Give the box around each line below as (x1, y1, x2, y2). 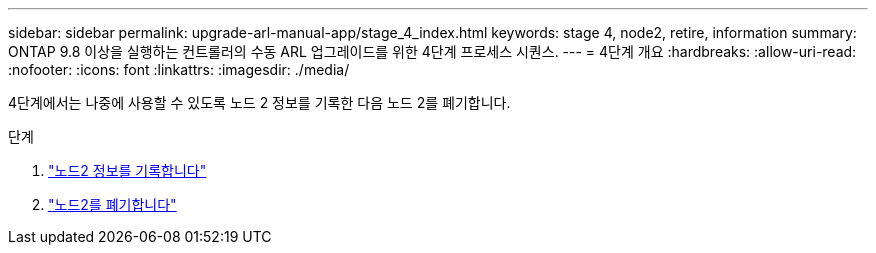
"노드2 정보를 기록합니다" (48, 162, 207, 179)
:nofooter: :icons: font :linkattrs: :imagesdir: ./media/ (8, 61, 350, 78)
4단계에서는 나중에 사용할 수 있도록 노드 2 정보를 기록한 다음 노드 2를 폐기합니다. (8, 94, 511, 111)
